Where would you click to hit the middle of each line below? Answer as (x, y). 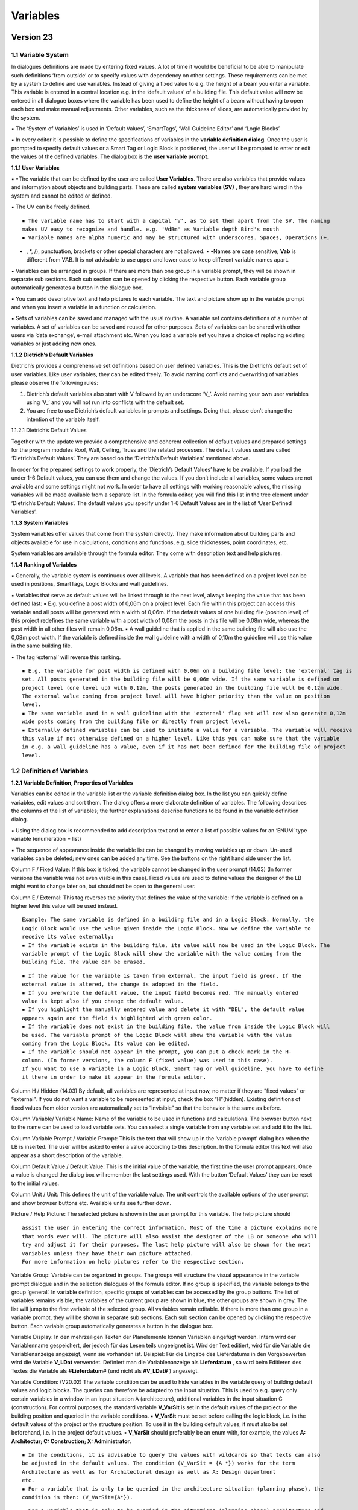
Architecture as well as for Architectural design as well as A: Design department (149, 1472)
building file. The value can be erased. (84, 962)
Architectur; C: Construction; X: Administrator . (71, 1441)
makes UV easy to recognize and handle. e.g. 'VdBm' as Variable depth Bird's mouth (151, 229)
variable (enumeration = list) (46, 839)
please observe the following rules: (55, 383)
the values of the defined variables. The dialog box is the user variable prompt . (110, 156)
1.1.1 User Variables (35, 168)
